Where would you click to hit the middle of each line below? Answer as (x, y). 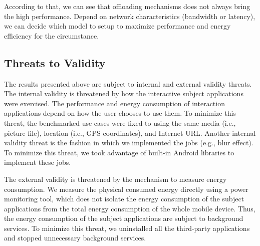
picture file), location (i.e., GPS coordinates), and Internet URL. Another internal (130, 133)
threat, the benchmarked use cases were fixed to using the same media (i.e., (120, 122)
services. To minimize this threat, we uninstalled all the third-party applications (127, 228)
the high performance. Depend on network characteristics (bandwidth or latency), (130, 16)
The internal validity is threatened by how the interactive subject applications (124, 93)
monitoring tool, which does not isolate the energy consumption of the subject (124, 199)
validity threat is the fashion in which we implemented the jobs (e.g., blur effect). (129, 143)
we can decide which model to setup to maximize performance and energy (117, 26)
